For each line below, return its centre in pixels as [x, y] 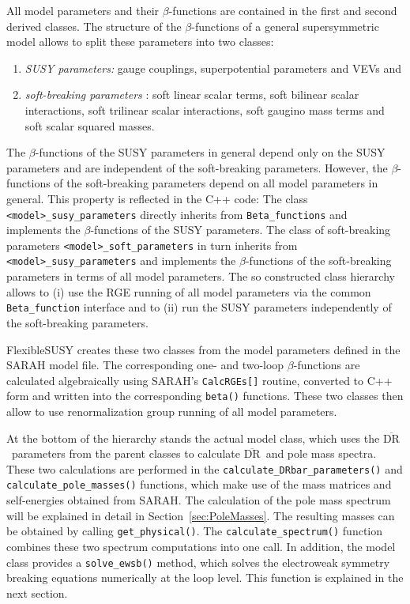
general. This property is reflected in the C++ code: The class [157, 198]
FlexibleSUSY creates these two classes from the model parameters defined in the [203, 349]
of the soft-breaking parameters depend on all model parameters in [216, 183]
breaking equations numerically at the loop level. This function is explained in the [205, 578]
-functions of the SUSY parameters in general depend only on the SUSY [210, 152]
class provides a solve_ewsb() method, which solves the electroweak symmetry [198, 562]
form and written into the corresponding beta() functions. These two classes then [205, 396]
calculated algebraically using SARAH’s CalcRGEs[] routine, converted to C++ [199, 380]
